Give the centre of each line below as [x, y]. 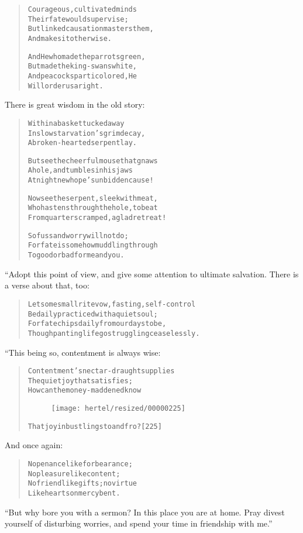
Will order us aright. [66, 86]
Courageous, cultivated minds [82, 9]
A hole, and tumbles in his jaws [80, 171]
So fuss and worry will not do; [78, 235]
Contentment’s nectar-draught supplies [101, 371]
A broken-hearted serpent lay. [82, 143]
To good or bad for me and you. [76, 255]
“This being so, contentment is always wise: [83, 352]
